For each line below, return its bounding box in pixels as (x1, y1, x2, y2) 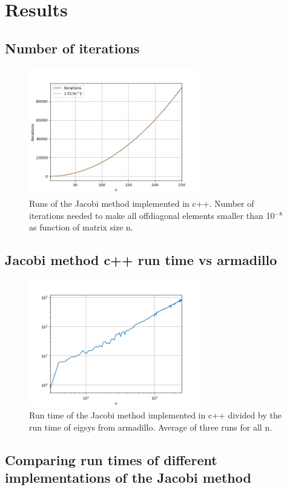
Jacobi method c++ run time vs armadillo (5, 250, 277, 269)
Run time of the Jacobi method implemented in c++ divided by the (29, 409, 282, 421)
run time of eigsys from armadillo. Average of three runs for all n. (29, 421, 272, 434)
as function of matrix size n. (29, 221, 133, 233)
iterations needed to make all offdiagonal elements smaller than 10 (29, 209, 275, 221)
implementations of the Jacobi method (5, 468, 251, 487)
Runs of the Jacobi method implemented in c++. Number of (29, 197, 254, 210)
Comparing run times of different (5, 451, 217, 469)
